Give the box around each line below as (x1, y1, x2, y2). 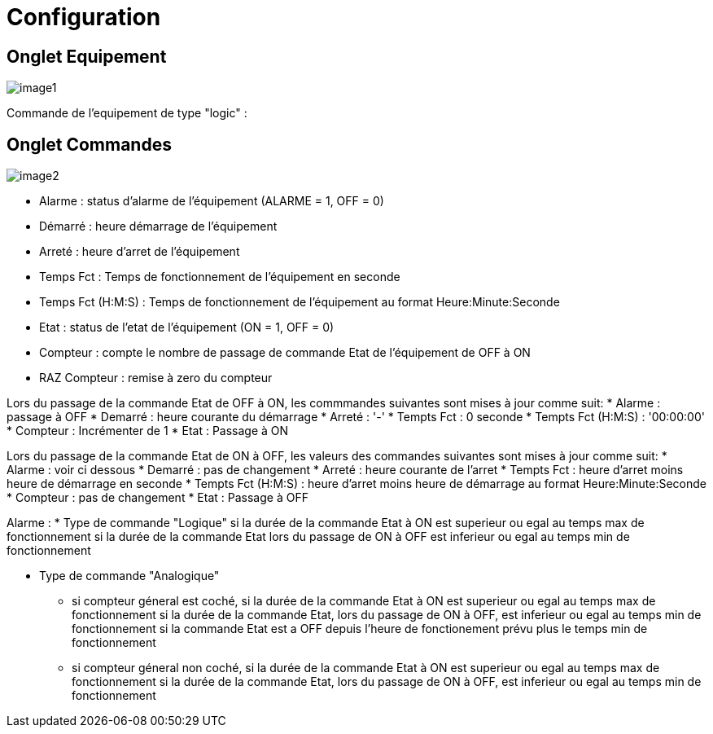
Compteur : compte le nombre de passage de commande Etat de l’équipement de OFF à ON (39, 345, 531, 360)
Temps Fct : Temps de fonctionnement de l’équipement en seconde (39, 270, 400, 284)
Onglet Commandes (7, 134, 172, 155)
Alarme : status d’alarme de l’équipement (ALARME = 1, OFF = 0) (39, 194, 384, 209)
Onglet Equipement (7, 46, 167, 67)
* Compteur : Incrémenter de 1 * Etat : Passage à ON (7, 424, 289, 438)
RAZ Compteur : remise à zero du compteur (39, 371, 273, 385)
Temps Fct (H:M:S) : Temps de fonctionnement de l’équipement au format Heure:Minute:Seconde (39, 295, 560, 310)
